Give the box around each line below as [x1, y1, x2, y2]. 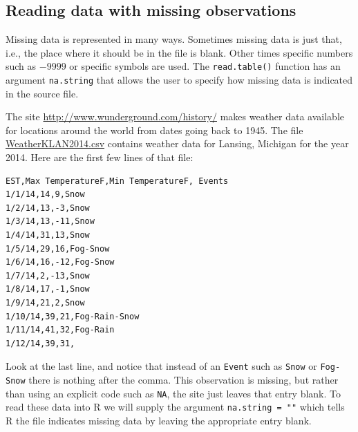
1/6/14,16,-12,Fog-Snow [6, 257, 115, 267]
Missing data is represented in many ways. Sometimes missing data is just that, [6, 32, 342, 46]
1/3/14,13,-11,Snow [6, 216, 95, 227]
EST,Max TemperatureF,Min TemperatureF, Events [6, 176, 229, 186]
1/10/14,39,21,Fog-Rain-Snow [6, 311, 140, 321]
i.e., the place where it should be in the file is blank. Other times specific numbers [6, 45, 353, 59]
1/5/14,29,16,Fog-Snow [6, 243, 110, 254]
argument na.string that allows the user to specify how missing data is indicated [6, 73, 353, 87]
